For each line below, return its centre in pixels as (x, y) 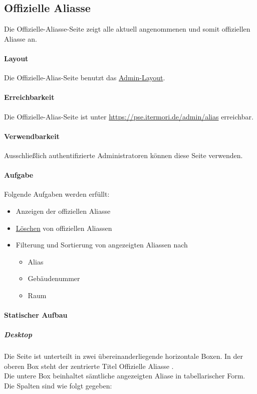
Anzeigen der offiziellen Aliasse (63, 211)
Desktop (18, 335)
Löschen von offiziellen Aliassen (64, 228)
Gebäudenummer (54, 278)
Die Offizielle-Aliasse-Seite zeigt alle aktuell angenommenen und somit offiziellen (127, 29)
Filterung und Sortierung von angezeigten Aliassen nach (102, 245)
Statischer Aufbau (36, 315)
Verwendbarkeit (32, 136)
